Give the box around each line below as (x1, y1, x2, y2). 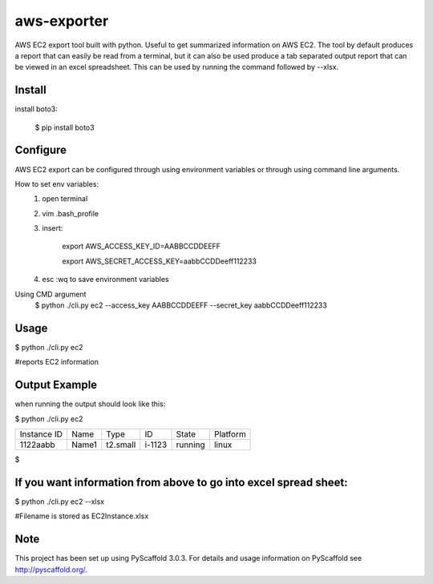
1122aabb (19, 439, 55, 450)
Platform (213, 429, 246, 440)
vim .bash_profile (42, 208, 99, 218)
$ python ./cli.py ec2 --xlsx (14, 497, 105, 506)
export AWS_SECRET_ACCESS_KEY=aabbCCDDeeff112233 (62, 256, 257, 266)
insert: (42, 224, 63, 233)
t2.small (105, 439, 136, 450)
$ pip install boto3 (34, 123, 95, 132)
